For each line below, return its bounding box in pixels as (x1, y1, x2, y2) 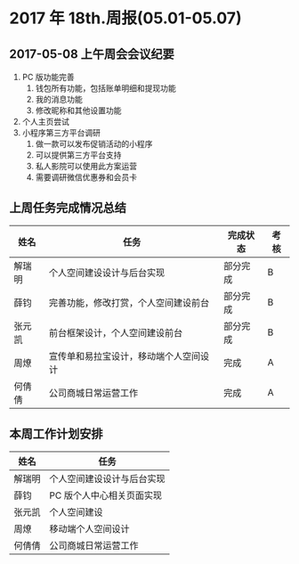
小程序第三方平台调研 (21, 127, 101, 138)
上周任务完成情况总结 (9, 200, 126, 216)
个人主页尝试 (21, 117, 69, 127)
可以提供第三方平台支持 (35, 150, 122, 160)
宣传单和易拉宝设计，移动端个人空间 (48, 349, 201, 362)
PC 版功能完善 (21, 72, 75, 82)
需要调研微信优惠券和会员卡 (35, 172, 138, 183)
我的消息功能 (35, 94, 83, 104)
